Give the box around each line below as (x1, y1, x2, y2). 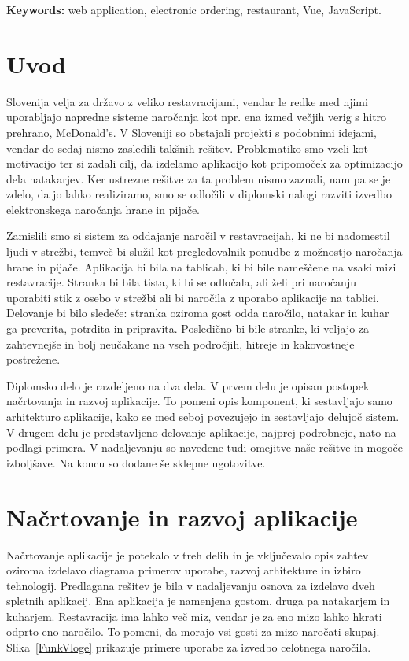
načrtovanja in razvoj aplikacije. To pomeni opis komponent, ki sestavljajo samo (6, 393, 392, 409)
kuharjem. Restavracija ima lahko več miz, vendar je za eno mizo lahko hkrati (6, 607, 382, 624)
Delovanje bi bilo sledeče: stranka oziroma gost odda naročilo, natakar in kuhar (6, 305, 389, 321)
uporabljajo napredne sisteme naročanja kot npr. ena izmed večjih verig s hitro (6, 109, 387, 125)
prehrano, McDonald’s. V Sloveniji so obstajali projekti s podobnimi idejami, (6, 124, 377, 140)
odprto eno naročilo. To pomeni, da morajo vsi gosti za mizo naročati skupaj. (6, 623, 380, 640)
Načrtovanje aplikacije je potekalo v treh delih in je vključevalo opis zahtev (6, 546, 369, 563)
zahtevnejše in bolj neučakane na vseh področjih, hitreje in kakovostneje (6, 335, 355, 352)
